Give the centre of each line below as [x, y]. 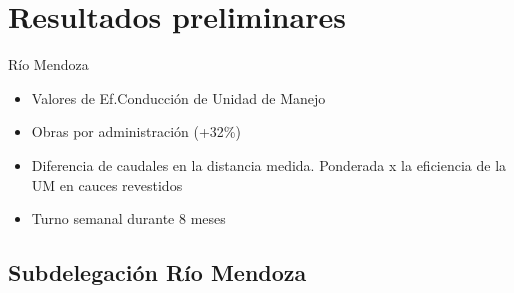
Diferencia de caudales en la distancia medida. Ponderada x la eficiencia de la [269, 164]
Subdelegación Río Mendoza [157, 272]
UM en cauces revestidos [107, 184]
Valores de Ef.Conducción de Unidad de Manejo [178, 97]
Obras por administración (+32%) [136, 131]
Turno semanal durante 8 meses [128, 218]
